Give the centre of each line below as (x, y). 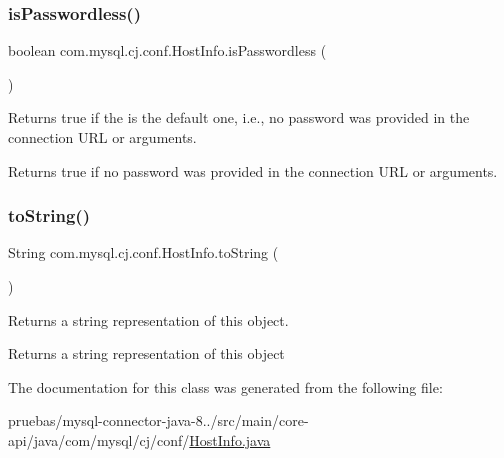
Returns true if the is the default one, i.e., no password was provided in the (239, 117)
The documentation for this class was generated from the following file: (225, 386)
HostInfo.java (230, 439)
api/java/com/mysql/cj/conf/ (99, 439)
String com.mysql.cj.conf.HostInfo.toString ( (143, 252)
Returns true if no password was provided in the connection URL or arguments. (253, 170)
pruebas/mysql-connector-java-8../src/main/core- (158, 420)
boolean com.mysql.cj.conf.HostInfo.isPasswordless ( (167, 50)
